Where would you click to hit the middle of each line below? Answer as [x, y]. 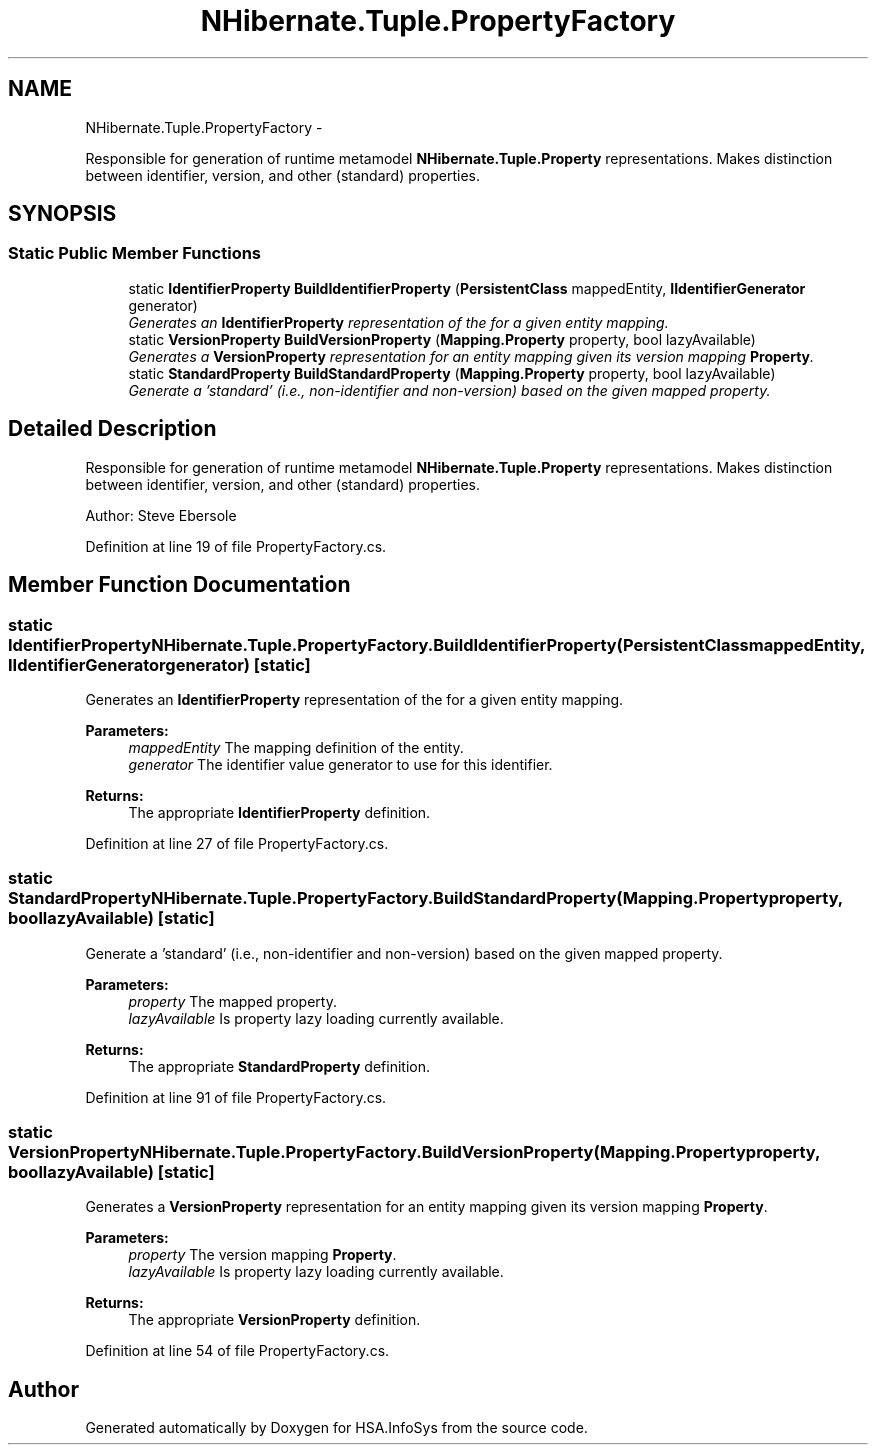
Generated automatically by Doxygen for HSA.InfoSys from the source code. [336, 1428]
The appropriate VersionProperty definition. [274, 1320]
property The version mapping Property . [262, 1255]
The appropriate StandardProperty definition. [279, 1066]
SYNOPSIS [62, 214]
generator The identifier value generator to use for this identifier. [340, 764]
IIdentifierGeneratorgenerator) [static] [159, 664]
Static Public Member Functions [135, 253]
